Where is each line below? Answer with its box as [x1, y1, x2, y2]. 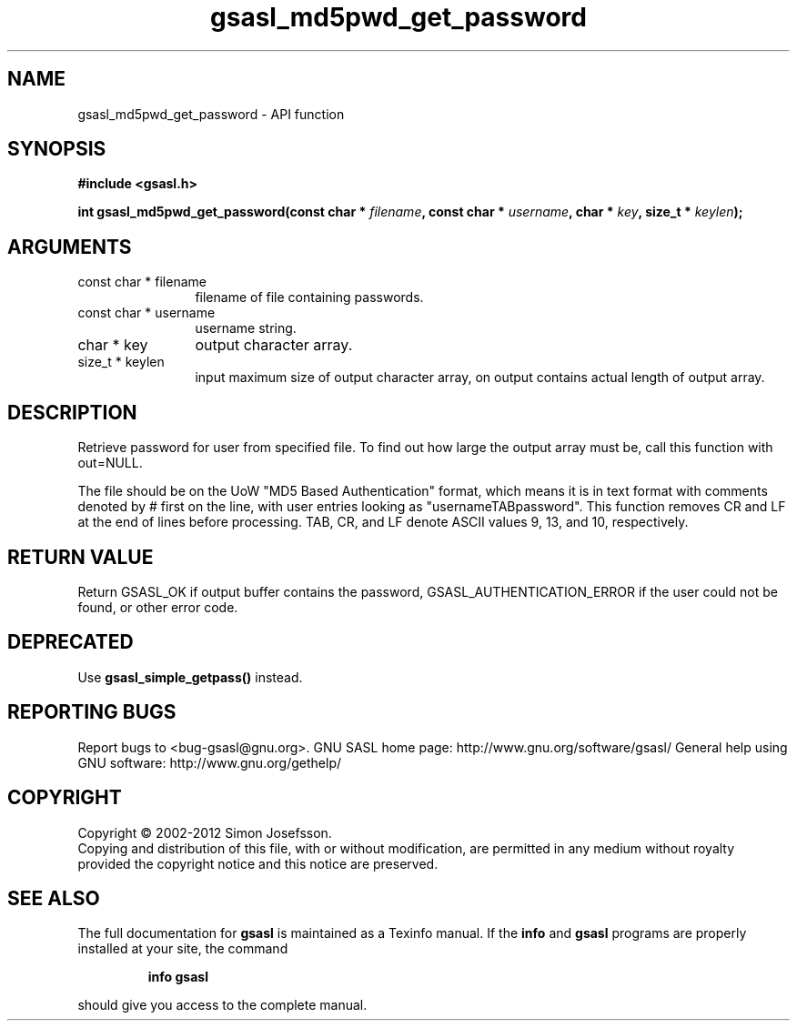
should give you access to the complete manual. [77, 997, 368, 1013]
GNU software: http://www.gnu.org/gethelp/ [77, 754, 342, 771]
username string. [195, 320, 297, 337]
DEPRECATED [7, 630, 134, 654]
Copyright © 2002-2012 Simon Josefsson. [77, 824, 332, 841]
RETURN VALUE [7, 545, 154, 569]
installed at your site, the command [77, 941, 288, 957]
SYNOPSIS [7, 137, 106, 161]
